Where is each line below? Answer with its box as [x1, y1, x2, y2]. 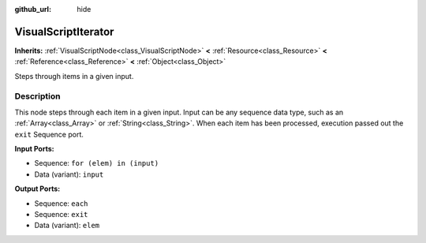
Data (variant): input [34, 170, 104, 179]
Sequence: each [34, 198, 88, 208]
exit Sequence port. [14, 129, 84, 139]
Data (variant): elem [34, 221, 100, 230]
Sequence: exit [34, 209, 88, 219]
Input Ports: [14, 144, 54, 153]
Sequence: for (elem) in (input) [34, 159, 159, 168]
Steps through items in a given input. [14, 71, 134, 80]
